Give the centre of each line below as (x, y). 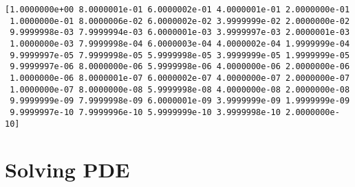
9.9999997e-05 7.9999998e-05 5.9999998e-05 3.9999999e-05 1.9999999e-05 (180, 55)
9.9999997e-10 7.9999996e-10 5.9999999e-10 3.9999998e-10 (145, 112)
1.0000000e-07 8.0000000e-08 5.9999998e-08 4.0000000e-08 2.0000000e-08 (180, 89)
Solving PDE (67, 170)
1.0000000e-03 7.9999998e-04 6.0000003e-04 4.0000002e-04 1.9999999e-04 (180, 43)
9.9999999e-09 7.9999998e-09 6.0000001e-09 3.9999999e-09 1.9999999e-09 (180, 101)
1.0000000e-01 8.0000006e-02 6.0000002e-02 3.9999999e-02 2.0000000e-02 (180, 21)
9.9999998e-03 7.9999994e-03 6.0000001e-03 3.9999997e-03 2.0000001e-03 (180, 33)
